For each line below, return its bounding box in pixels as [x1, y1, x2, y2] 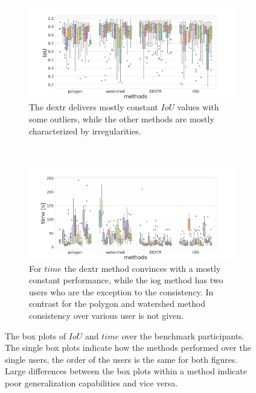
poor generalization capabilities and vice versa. [5, 376, 178, 389]
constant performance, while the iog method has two [29, 274, 223, 286]
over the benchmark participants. [121, 329, 245, 342]
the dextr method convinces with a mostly [64, 262, 221, 274]
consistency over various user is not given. [29, 309, 184, 322]
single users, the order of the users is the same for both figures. [5, 353, 238, 365]
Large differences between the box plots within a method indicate [5, 365, 247, 377]
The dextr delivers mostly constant [29, 101, 158, 113]
